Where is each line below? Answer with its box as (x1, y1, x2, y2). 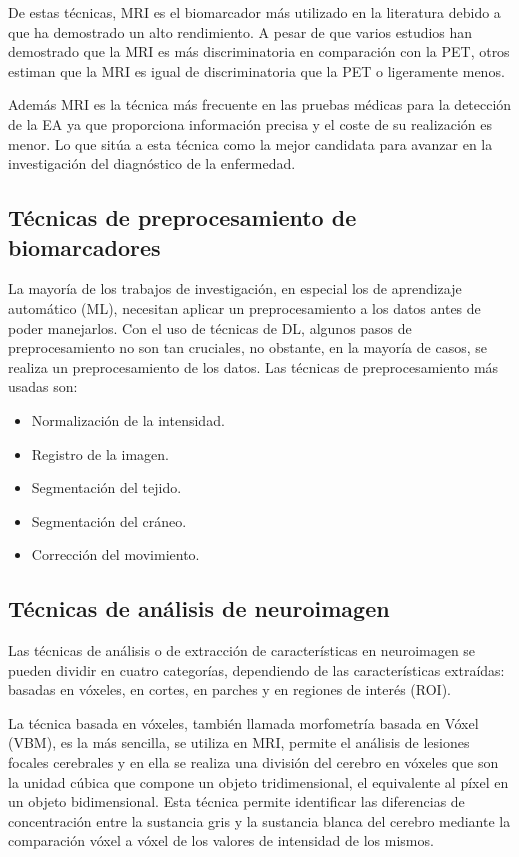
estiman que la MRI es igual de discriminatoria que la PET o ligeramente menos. (8, 60, 505, 81)
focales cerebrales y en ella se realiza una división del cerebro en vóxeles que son (8, 752, 499, 773)
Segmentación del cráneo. (31, 510, 187, 531)
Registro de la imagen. (31, 443, 169, 464)
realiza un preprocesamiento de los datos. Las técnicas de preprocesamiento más (8, 356, 499, 377)
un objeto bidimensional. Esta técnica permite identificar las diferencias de (8, 791, 465, 812)
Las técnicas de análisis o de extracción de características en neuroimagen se (8, 640, 476, 661)
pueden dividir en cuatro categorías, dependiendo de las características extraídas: (8, 659, 505, 680)
